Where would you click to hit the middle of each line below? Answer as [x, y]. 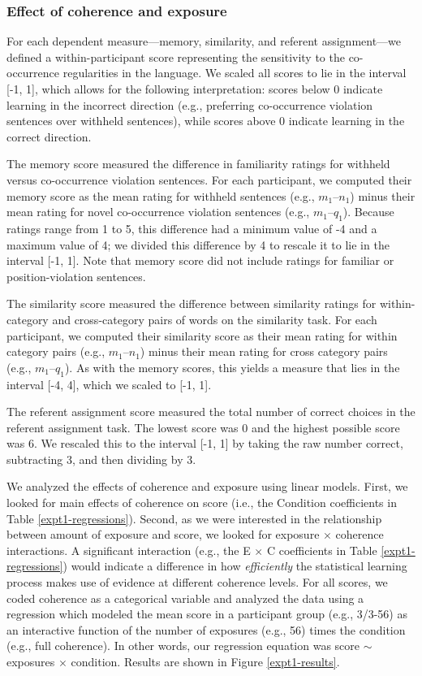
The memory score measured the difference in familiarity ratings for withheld [198, 164]
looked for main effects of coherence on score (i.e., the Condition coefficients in [202, 503]
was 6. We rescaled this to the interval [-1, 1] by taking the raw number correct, [205, 443]
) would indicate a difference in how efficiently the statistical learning [235, 566]
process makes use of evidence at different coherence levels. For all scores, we [197, 582]
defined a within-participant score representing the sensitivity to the [176, 56]
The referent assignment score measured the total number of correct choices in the [211, 412]
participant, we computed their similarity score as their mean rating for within [202, 335]
